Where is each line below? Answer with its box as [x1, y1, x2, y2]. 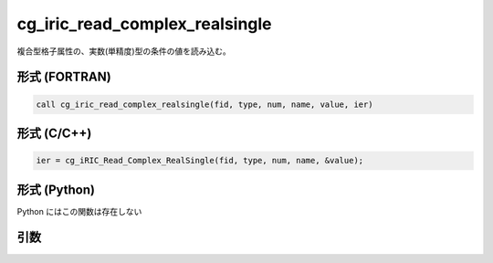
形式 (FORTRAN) [16, 69, 111, 85]
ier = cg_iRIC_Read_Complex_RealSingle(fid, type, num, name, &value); [36, 155, 364, 166]
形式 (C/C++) [16, 125, 92, 141]
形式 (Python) [16, 182, 96, 197]
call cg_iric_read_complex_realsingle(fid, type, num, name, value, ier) [36, 99, 373, 110]
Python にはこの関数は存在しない [16, 205, 142, 216]
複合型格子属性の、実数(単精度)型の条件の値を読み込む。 [16, 46, 232, 57]
